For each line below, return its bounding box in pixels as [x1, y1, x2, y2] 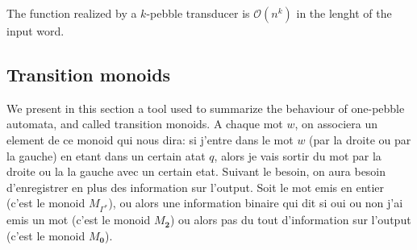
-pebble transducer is [146, 5, 250, 21]
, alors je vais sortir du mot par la [214, 147, 382, 164]
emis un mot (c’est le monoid [6, 211, 151, 228]
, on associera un [294, 115, 377, 132]
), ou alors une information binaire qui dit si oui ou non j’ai [108, 194, 403, 211]
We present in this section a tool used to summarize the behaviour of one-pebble [6, 99, 405, 116]
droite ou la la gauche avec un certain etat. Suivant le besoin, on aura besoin [6, 163, 386, 180]
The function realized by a [6, 5, 137, 21]
